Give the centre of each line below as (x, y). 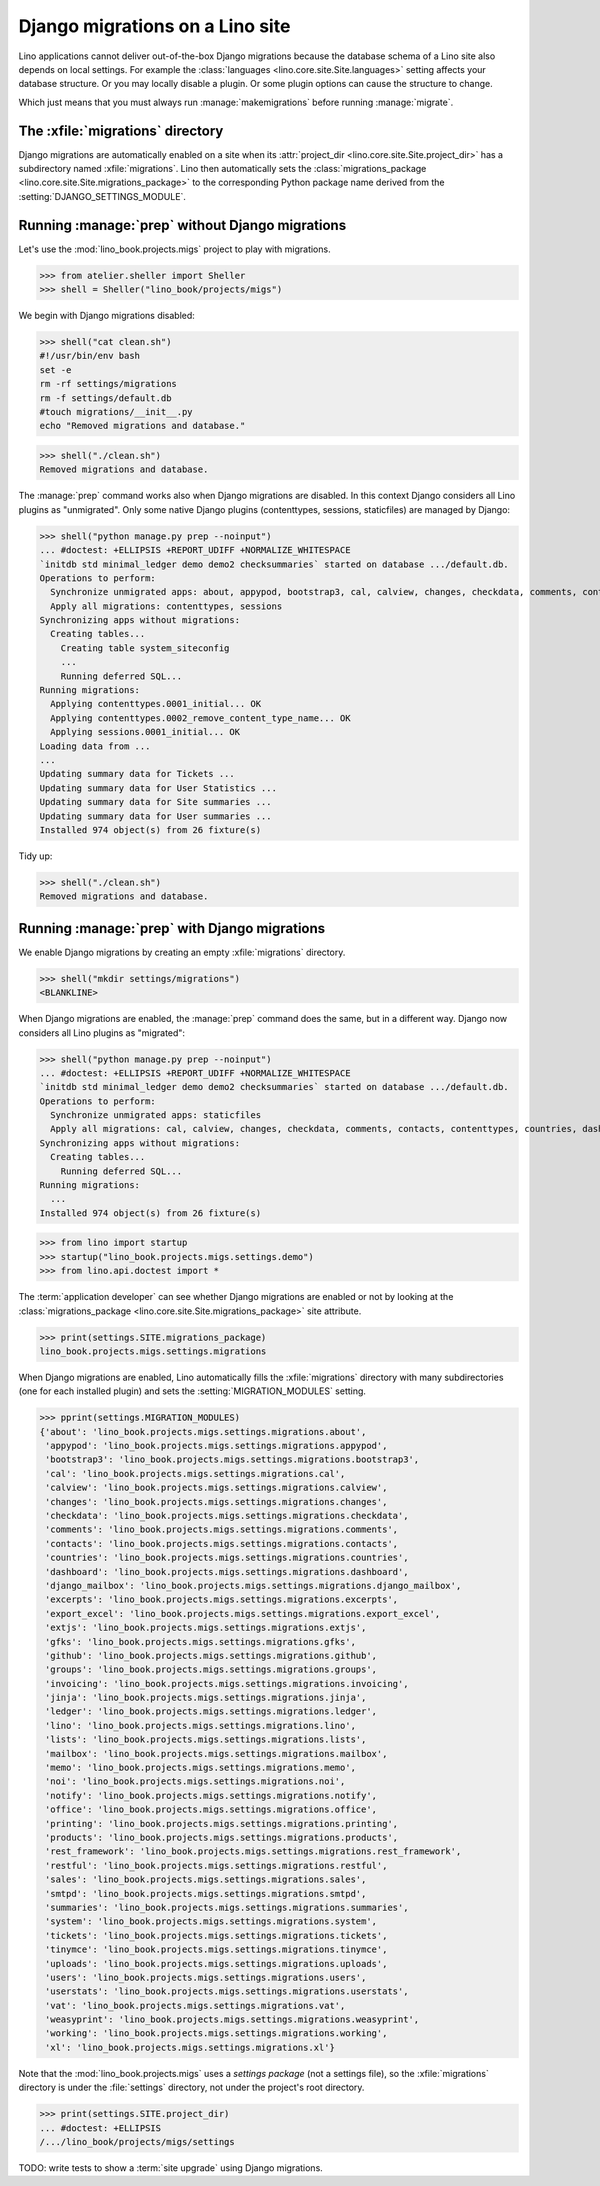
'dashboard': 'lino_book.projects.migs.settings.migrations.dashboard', (227, 1571)
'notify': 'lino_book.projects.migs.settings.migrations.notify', (211, 1795)
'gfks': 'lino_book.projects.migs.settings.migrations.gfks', (201, 1641)
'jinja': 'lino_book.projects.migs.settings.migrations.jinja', (206, 1698)
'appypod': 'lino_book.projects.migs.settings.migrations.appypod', (216, 1446)
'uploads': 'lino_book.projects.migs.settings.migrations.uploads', (216, 1963)
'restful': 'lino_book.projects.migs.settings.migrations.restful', (216, 1865)
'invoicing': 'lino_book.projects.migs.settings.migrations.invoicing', (227, 1683)
